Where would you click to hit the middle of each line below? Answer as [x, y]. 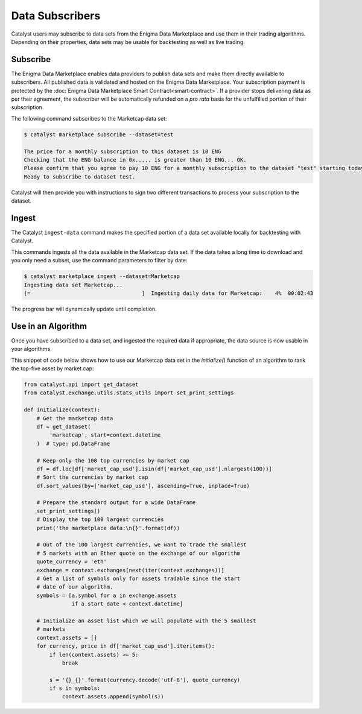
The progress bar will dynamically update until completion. [84, 309]
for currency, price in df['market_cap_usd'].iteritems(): [126, 646]
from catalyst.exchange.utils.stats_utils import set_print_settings [129, 393]
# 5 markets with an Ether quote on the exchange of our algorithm [138, 553]
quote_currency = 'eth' [71, 562]
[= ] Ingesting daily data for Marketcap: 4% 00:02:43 [169, 293]
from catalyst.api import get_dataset [81, 384]
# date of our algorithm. [75, 587]
